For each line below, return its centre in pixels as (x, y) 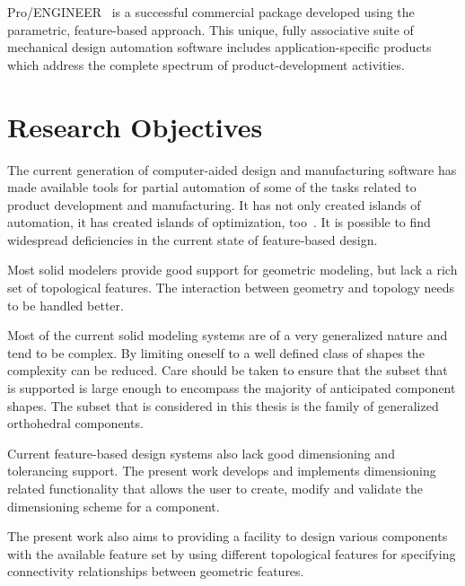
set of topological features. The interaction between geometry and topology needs (231, 288)
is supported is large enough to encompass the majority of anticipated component (232, 388)
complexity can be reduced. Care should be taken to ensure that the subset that (228, 370)
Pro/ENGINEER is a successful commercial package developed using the (211, 12)
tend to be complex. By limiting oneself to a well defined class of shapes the (216, 352)
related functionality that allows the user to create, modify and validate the (215, 488)
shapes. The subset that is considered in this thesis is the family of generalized (223, 405)
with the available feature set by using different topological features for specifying (232, 553)
